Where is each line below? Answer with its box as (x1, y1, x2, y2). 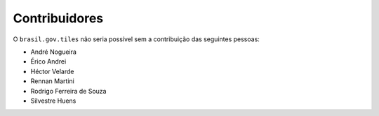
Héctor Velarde (30, 67, 74, 75)
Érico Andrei (30, 57, 67, 66)
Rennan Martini (30, 77, 75, 85)
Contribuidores (13, 10, 104, 26)
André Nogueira (30, 48, 77, 56)
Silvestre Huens (30, 96, 77, 105)
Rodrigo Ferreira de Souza (30, 87, 107, 95)
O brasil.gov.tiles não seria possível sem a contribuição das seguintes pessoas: (13, 35, 260, 43)
